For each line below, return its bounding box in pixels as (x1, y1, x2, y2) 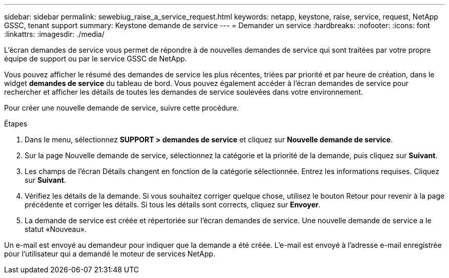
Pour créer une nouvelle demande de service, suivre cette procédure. (4, 103, 239, 112)
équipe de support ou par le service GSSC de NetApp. (4, 54, 187, 63)
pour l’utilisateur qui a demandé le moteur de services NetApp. (4, 249, 215, 258)
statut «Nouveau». (25, 225, 87, 233)
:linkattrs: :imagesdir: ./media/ (4, 30, 105, 38)
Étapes (4, 119, 28, 128)
